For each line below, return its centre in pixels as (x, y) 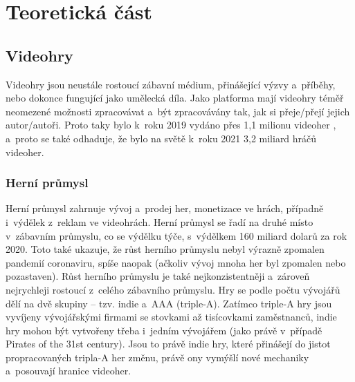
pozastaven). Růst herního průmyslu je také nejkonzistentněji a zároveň (158, 276)
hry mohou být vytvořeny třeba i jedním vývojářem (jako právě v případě (164, 330)
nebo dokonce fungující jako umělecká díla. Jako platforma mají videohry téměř (175, 98)
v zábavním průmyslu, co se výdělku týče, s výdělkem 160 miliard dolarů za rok (176, 235)
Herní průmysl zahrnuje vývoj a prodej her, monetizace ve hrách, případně (165, 208)
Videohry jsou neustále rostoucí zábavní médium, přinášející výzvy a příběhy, (171, 84)
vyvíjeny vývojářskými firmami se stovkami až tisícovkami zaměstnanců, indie (171, 317)
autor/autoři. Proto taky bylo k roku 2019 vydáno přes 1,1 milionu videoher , (171, 125)
